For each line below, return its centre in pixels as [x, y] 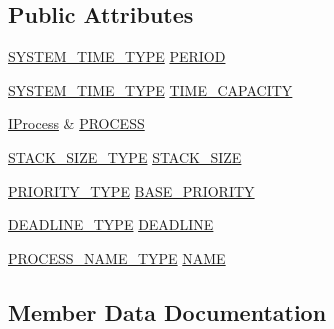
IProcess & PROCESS [76, 123]
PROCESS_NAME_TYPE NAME [117, 257]
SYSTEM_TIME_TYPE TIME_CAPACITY [150, 89]
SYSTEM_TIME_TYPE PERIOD [117, 56]
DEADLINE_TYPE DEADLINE [111, 224]
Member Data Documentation [167, 311]
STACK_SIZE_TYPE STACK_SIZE [125, 156]
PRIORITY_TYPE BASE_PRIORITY [131, 190]
